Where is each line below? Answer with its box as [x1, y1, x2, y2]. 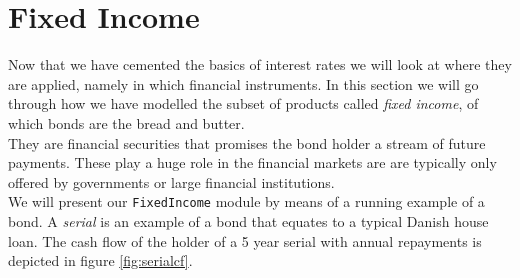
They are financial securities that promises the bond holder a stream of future [8, 132, 486, 153]
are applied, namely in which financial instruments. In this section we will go [8, 73, 479, 94]
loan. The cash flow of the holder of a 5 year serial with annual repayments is [8, 230, 482, 251]
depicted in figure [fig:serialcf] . [8, 250, 193, 271]
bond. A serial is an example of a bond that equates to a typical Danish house [8, 210, 489, 231]
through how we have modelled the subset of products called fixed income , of [8, 93, 479, 114]
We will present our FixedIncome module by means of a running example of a [8, 191, 485, 212]
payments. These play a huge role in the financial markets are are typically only [8, 152, 497, 173]
